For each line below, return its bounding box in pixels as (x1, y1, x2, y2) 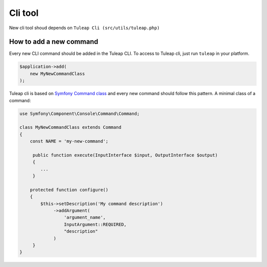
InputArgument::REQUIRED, (63, 221, 127, 227)
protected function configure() (30, 187, 109, 193)
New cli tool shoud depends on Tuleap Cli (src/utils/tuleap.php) (9, 25, 160, 31)
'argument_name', (63, 214, 106, 220)
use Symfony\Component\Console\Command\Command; (19, 110, 140, 116)
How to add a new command (9, 38, 98, 46)
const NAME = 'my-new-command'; (30, 139, 109, 144)
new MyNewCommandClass (30, 71, 85, 76)
